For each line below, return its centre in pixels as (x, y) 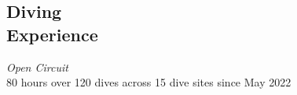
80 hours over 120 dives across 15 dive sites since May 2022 (149, 82)
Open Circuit (37, 67)
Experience (52, 34)
